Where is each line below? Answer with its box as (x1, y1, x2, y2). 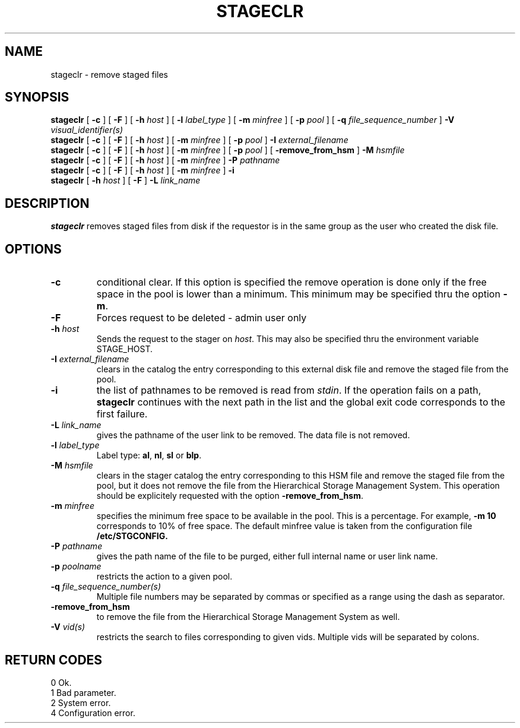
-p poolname (50, 561, 102, 572)
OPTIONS (5, 241, 62, 257)
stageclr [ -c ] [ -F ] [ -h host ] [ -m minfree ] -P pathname (50, 155, 280, 166)
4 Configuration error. (50, 707, 135, 718)
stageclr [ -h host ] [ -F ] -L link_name (50, 175, 201, 186)
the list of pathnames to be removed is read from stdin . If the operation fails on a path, (96, 384, 481, 397)
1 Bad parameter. (50, 687, 116, 698)
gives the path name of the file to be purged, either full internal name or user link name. (96, 551, 438, 562)
